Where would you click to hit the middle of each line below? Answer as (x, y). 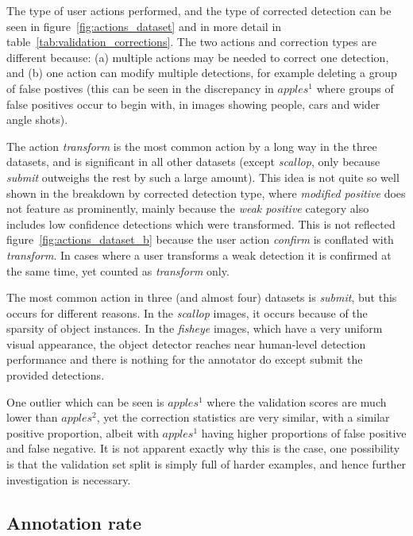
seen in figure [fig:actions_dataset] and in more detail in (144, 26)
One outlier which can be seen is (85, 401)
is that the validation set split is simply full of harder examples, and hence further (206, 464)
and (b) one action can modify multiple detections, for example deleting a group (202, 73)
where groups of (355, 88)
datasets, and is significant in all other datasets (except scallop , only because (193, 162)
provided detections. (56, 375)
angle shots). (37, 120)
